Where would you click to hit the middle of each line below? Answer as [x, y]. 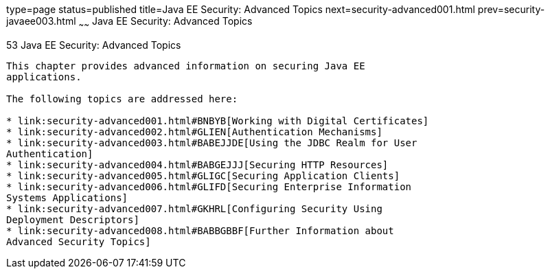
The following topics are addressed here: [122, 99]
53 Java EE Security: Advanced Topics [94, 45]
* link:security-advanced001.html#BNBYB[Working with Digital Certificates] [218, 121]
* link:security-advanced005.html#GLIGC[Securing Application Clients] [203, 175]
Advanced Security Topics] [79, 241]
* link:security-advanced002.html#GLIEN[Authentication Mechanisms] [194, 132]
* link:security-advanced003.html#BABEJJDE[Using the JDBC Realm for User [212, 142]
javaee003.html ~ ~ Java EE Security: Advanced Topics [129, 22]
